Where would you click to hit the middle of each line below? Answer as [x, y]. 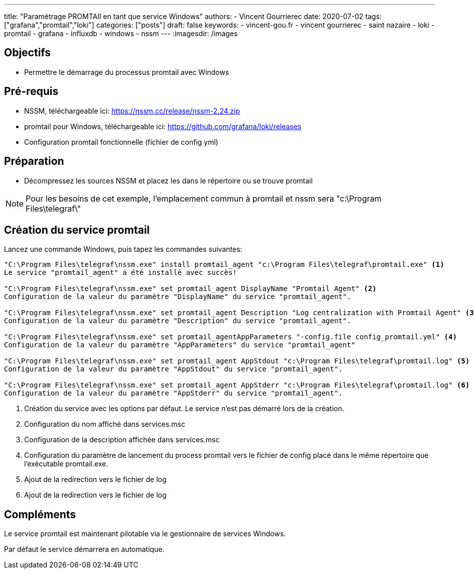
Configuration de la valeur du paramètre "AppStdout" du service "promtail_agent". [173, 369]
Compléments [40, 514]
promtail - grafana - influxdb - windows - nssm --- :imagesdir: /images [121, 33]
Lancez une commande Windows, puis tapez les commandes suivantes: [123, 249]
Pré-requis [31, 91]
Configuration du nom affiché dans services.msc [105, 424]
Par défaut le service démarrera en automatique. [84, 549]
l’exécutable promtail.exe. [66, 464]
